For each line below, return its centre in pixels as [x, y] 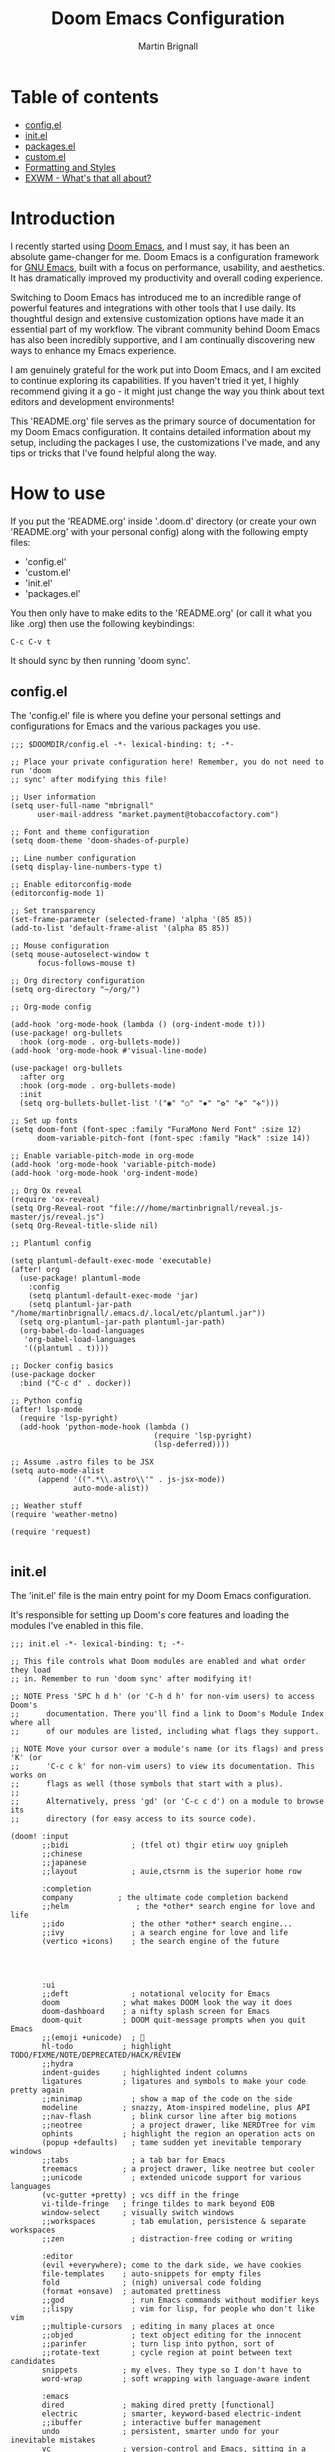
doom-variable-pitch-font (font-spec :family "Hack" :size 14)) [173, 1138]
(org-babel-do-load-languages [82, 1331]
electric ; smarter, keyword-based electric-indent [171, 2414]
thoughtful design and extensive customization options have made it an [157, 318]
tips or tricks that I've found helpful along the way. [113, 453]
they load [31, 1670]
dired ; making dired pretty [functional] [158, 2405]
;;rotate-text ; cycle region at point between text [167, 2353]
